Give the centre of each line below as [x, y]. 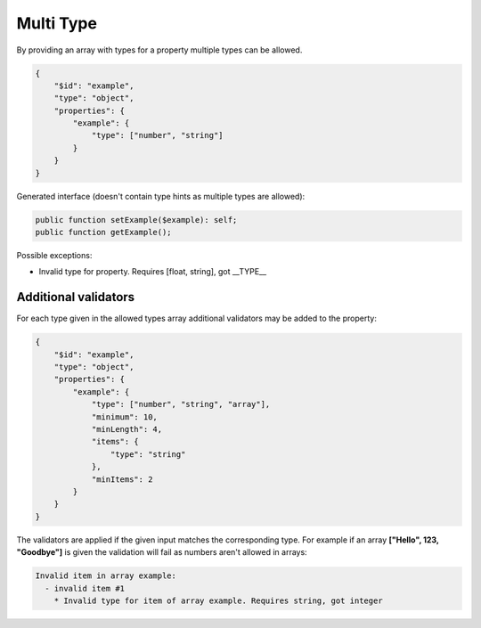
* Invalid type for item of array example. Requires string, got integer [218, 600]
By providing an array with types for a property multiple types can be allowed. [159, 50]
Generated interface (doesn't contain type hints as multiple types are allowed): [161, 196]
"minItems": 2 [122, 479]
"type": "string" [148, 454]
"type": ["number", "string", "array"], [181, 404]
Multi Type [57, 23]
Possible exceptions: [54, 255]
